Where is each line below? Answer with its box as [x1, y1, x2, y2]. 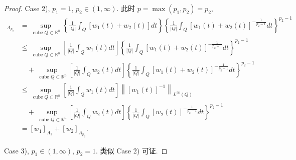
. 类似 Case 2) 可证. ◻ [96, 145, 168, 155]
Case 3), [4, 145, 29, 155]
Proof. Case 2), [4, 3, 50, 13]
